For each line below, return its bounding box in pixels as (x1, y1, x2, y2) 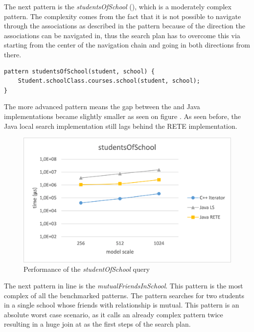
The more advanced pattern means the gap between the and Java (4, 101, 200, 112)
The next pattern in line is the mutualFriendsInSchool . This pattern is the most (4, 280, 243, 290)
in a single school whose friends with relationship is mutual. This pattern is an (4, 300, 239, 310)
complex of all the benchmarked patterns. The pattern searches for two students (4, 290, 244, 300)
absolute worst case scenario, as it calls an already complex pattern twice (4, 309, 223, 319)
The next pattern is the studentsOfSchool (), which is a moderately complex (4, 1, 231, 11)
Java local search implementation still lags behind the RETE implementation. (4, 120, 237, 131)
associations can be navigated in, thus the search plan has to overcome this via (4, 30, 240, 40)
